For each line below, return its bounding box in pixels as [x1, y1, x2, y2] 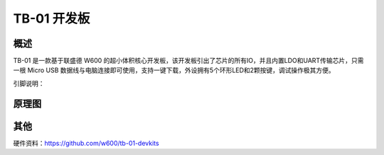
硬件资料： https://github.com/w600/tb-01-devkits [13, 139, 159, 147]
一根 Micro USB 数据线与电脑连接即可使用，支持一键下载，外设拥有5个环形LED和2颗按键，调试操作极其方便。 [13, 66, 336, 74]
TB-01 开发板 [13, 11, 90, 26]
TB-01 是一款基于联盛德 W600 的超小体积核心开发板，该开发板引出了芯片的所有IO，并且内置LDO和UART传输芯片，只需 [13, 57, 364, 65]
